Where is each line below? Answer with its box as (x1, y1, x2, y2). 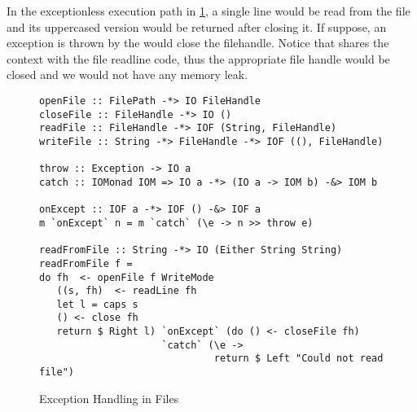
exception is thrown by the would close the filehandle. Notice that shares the (7, 34, 389, 51)
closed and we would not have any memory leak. (7, 66, 248, 83)
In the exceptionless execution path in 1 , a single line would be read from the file (7, 2, 410, 19)
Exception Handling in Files (39, 389, 179, 406)
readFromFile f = (39, 257, 133, 270)
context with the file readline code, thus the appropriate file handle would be (7, 50, 390, 67)
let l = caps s (56, 298, 138, 310)
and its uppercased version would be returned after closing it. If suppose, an (7, 18, 387, 35)
